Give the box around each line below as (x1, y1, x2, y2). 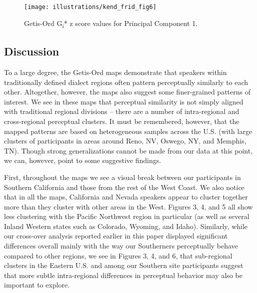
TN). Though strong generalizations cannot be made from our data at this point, (4, 145, 253, 155)
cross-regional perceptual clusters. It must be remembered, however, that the (4, 115, 239, 126)
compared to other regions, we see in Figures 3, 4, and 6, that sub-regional (4, 250, 232, 260)
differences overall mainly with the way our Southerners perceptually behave (4, 240, 238, 251)
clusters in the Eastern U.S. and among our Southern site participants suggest (4, 260, 243, 270)
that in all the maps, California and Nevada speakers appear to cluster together (4, 191, 248, 202)
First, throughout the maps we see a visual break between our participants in (4, 171, 241, 182)
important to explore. (4, 279, 70, 290)
